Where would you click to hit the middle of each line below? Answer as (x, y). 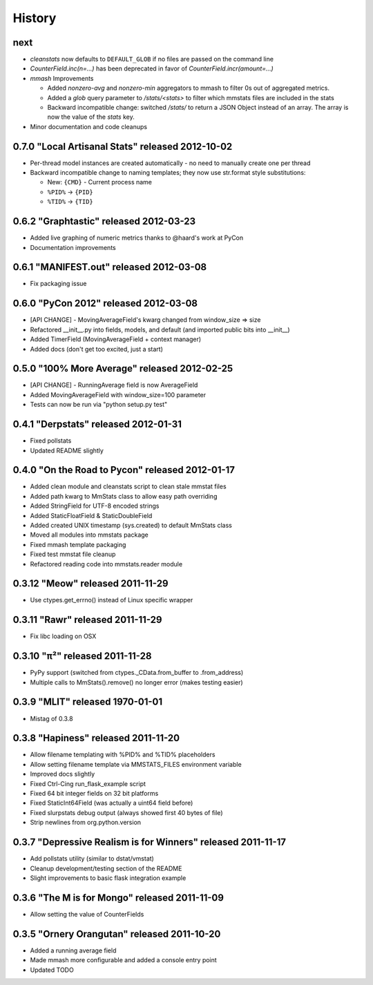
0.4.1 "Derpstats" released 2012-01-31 (97, 424)
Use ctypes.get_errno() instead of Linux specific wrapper (112, 600)
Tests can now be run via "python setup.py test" (99, 405)
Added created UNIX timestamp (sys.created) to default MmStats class (131, 525)
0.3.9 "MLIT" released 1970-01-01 (88, 702)
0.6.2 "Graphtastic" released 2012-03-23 (104, 221)
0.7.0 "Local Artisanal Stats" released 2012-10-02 (123, 146)
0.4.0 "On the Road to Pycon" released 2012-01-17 (124, 470)
